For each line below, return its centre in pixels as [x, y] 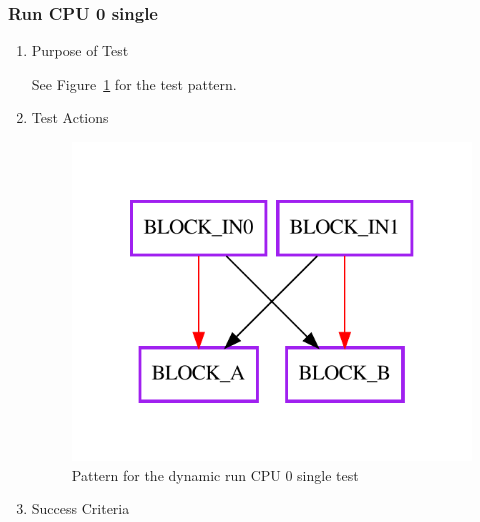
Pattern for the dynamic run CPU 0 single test [215, 474]
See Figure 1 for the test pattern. [134, 83]
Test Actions [70, 117]
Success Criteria [80, 508]
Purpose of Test [80, 50]
